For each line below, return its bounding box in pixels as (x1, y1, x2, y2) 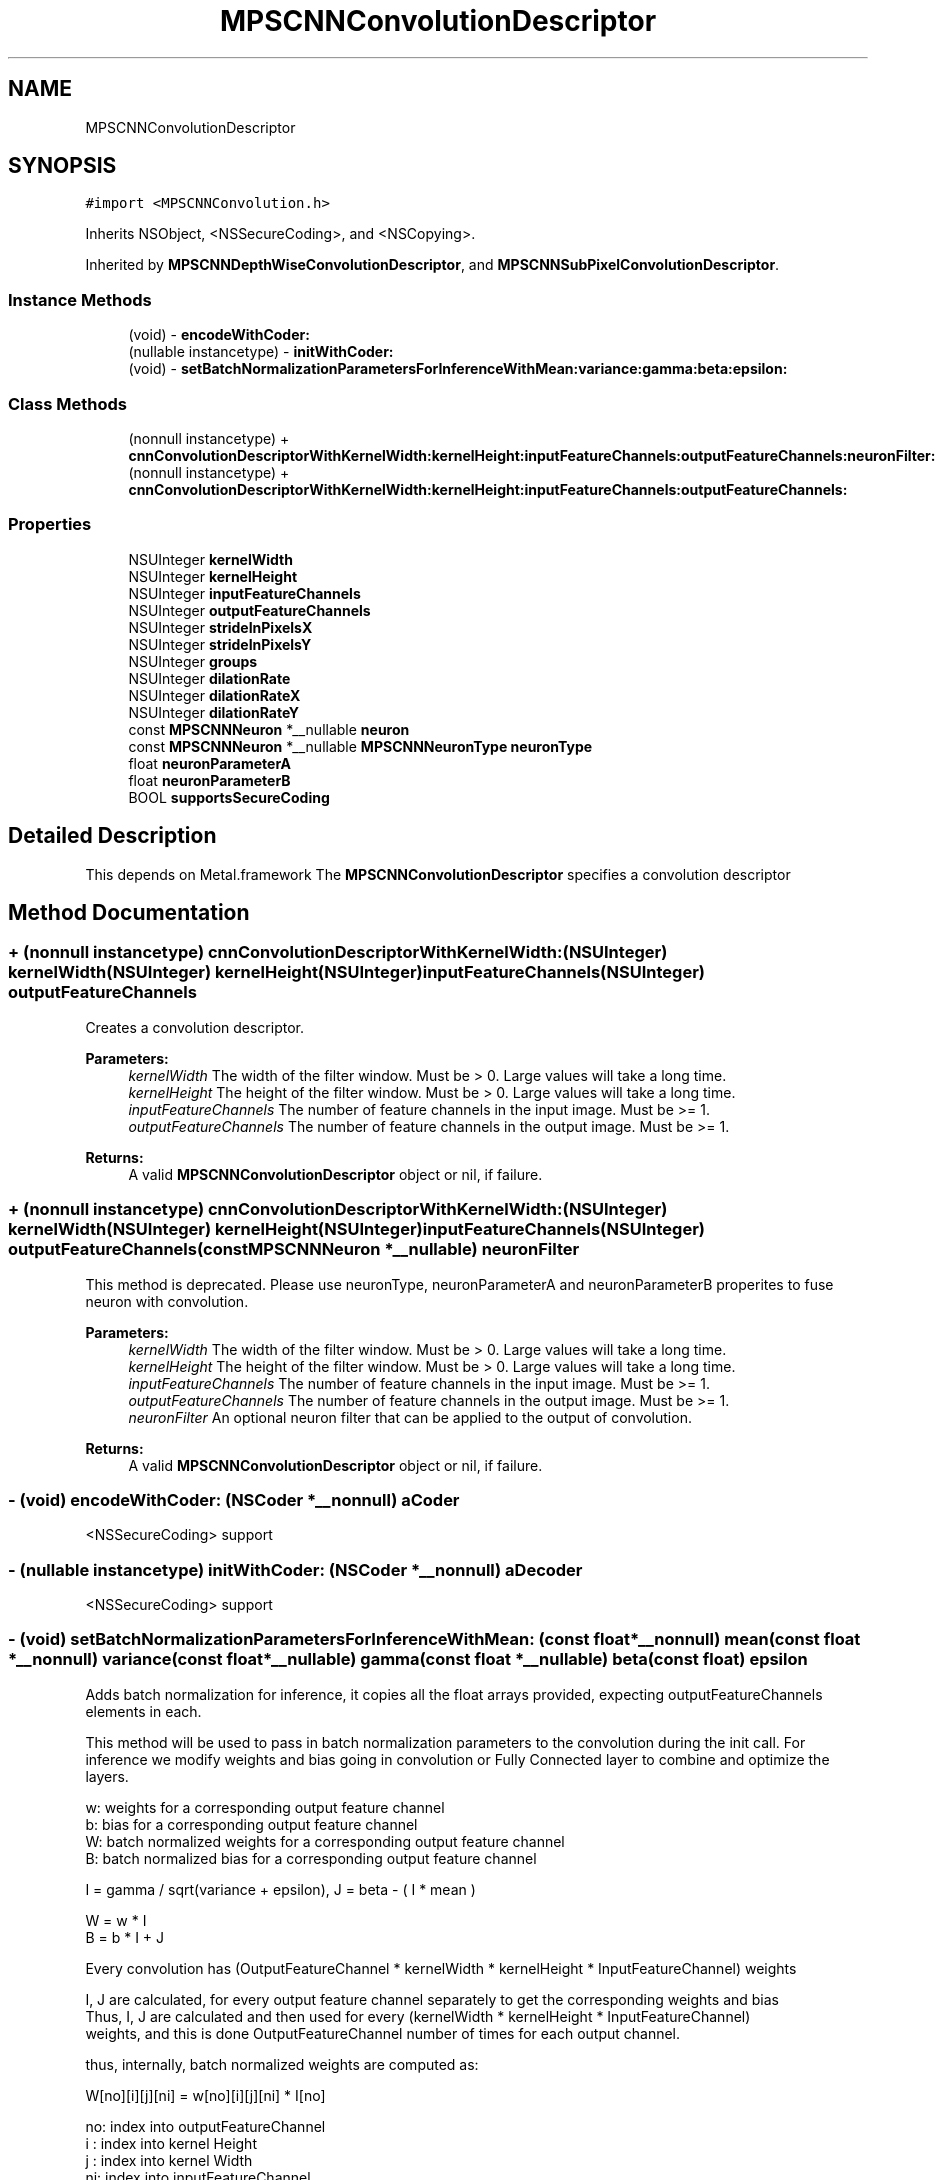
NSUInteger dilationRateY (128, 703, 299, 721)
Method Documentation (8, 899, 250, 925)
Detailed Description (8, 823, 217, 849)
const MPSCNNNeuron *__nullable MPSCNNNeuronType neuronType (128, 737, 593, 755)
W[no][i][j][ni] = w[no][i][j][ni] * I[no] (85, 2086, 326, 2104)
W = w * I (85, 1911, 147, 1929)
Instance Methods (8, 289, 152, 310)
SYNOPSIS (8, 153, 117, 179)
